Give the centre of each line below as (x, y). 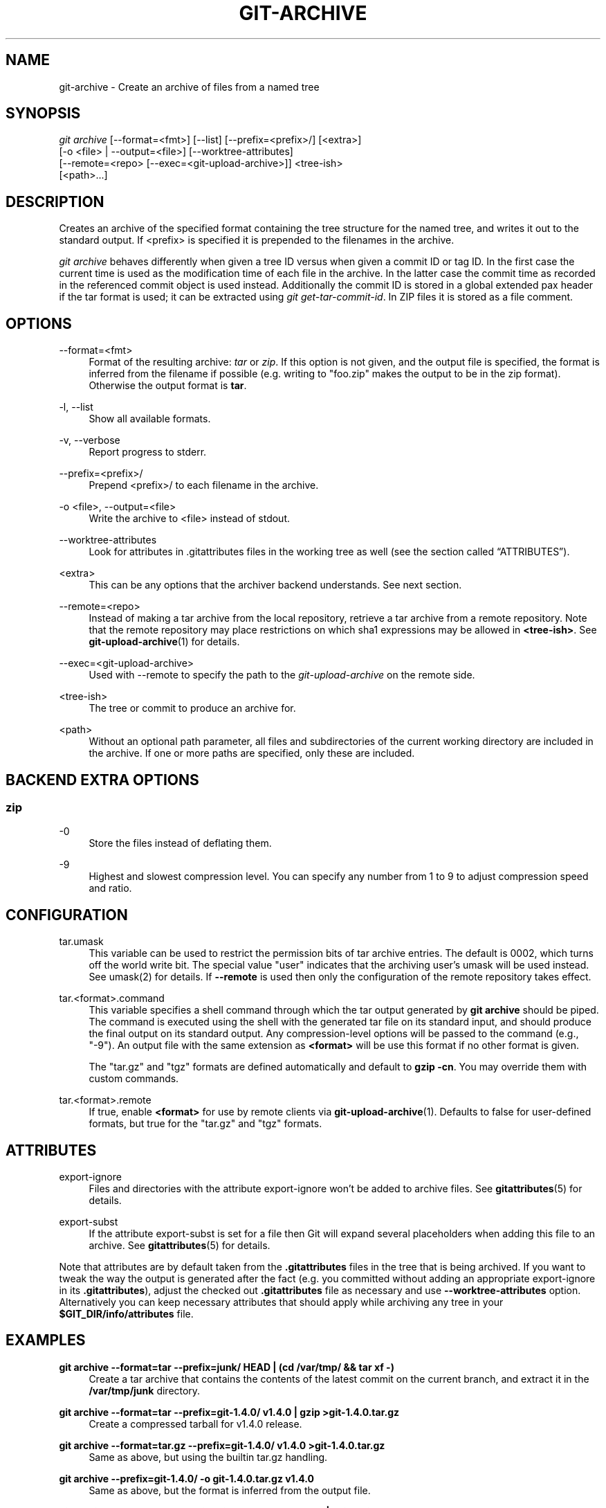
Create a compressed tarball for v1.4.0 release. (195, 1424)
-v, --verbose (90, 440)
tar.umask (81, 942)
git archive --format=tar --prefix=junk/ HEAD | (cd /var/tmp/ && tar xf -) (227, 1367)
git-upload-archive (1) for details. (164, 642)
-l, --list (76, 407)
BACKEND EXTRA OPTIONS (102, 780)
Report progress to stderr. (148, 452)
